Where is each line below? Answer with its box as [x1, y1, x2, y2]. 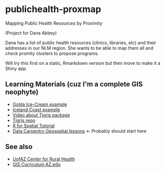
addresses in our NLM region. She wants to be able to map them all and [5, 45, 153, 51]
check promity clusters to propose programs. [5, 50, 99, 56]
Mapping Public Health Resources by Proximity [5, 20, 103, 26]
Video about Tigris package [12, 112, 70, 118]
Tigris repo [12, 117, 36, 123]
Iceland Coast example [12, 107, 60, 113]
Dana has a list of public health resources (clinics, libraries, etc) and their [5, 39, 156, 46]
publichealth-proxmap [5, 4, 102, 15]
